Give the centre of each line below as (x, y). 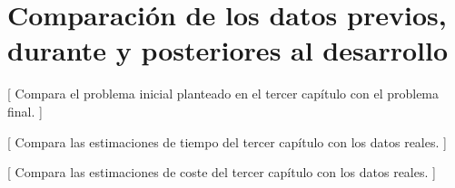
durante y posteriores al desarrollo (227, 50)
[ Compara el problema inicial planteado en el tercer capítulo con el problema (223, 94)
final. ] (25, 111)
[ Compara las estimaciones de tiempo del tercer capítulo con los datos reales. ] (227, 141)
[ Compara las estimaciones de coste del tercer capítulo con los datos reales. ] (222, 172)
